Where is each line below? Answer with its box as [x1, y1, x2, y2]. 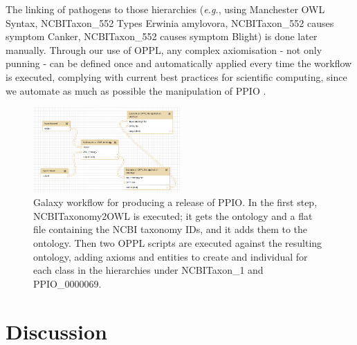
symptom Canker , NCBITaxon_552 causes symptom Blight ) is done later [6, 29, 318, 44]
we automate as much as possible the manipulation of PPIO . [6, 83, 266, 97]
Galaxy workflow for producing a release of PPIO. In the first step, [33, 195, 318, 209]
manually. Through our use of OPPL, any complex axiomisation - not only [6, 42, 322, 57]
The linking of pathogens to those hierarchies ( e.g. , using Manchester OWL [6, 2, 325, 16]
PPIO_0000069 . [33, 276, 102, 290]
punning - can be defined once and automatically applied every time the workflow [6, 56, 352, 71]
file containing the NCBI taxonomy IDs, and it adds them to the [33, 222, 308, 236]
